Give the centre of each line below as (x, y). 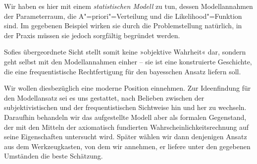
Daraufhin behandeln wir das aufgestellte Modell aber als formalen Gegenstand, (125, 117)
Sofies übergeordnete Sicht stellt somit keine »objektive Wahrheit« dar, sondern (125, 52)
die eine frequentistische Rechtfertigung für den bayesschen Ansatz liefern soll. (123, 71)
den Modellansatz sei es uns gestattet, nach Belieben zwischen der (104, 97)
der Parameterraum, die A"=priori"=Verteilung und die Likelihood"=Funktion (123, 16)
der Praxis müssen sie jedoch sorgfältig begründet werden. (92, 35)
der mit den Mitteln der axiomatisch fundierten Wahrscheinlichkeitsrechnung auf (126, 127)
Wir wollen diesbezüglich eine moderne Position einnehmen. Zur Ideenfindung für (128, 88)
